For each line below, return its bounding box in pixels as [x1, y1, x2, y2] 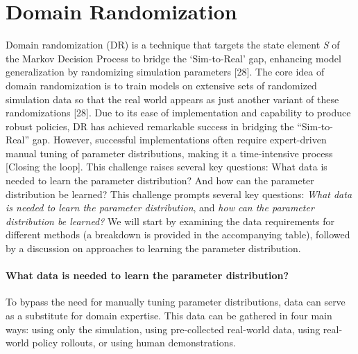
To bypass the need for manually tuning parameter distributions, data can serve [6, 294, 346, 309]
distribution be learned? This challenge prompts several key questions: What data [6, 186, 352, 201]
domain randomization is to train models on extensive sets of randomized [6, 78, 317, 92]
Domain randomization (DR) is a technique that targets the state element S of [6, 37, 340, 52]
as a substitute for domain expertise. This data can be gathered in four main [6, 308, 332, 323]
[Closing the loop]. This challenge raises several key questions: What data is [6, 159, 327, 174]
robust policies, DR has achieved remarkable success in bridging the [6, 118, 294, 133]
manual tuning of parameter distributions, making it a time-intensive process [6, 145, 333, 160]
